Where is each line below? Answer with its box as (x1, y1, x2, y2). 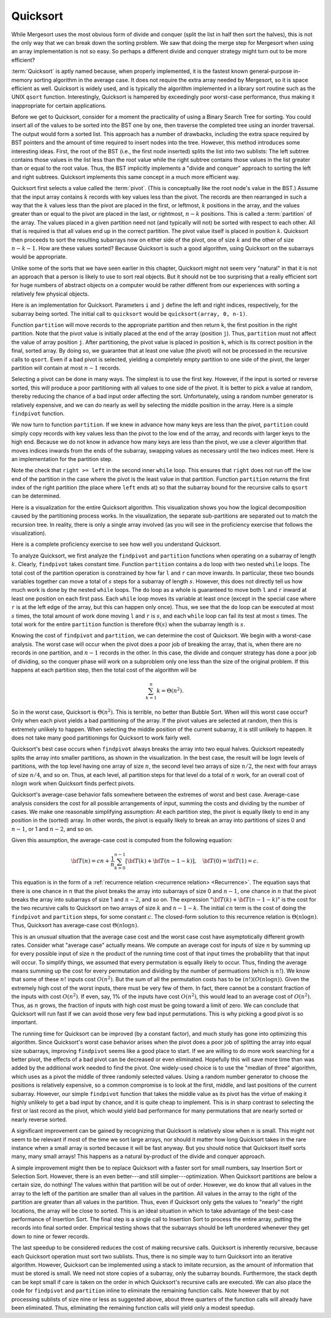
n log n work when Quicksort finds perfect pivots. (11, 780, 135, 787)
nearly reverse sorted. (11, 1116, 67, 1123)
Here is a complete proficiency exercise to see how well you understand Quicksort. (11, 540, 221, 548)
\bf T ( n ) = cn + (70, 857, 110, 865)
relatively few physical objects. (11, 290, 89, 297)
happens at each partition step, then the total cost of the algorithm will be (11, 666, 197, 673)
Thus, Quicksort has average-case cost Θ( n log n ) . (11, 922, 139, 929)
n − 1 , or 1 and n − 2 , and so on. (11, 825, 94, 832)
